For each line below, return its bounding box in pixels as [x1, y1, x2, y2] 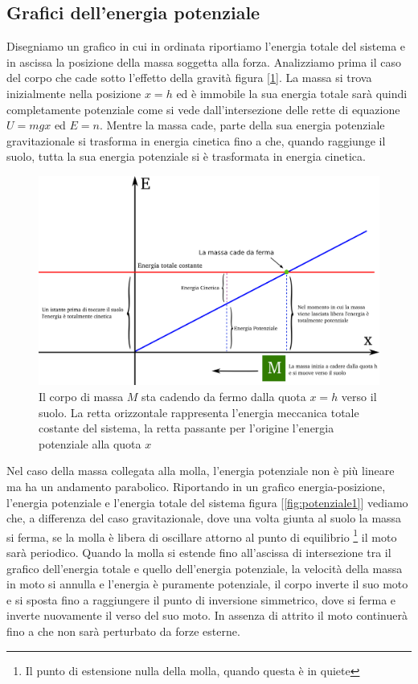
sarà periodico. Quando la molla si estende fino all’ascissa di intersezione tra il [6, 543, 391, 560]
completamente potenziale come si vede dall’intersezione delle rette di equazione [6, 100, 400, 117]
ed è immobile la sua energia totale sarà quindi [176, 84, 408, 101]
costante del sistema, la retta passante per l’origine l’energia [39, 420, 334, 436]
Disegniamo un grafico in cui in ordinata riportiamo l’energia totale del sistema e [6, 38, 406, 55]
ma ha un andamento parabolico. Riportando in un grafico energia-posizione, [6, 477, 386, 494]
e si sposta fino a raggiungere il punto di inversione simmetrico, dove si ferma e [6, 591, 396, 608]
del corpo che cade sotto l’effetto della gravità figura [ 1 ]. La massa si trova [6, 69, 372, 86]
